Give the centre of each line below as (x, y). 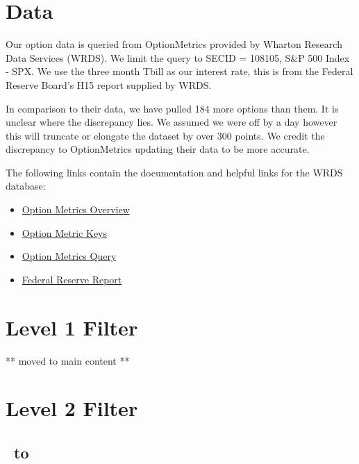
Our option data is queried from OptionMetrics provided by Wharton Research (174, 44)
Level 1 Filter (72, 327)
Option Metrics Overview (76, 209)
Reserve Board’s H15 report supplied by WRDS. (109, 84)
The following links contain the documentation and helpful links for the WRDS (174, 172)
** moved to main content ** (68, 360)
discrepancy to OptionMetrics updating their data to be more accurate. (158, 149)
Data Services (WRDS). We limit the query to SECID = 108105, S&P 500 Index (178, 57)
